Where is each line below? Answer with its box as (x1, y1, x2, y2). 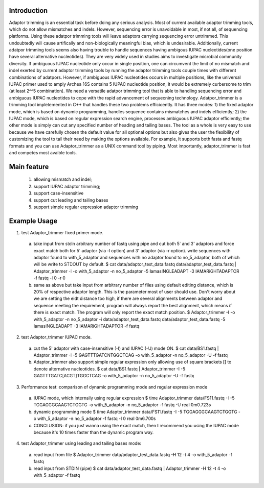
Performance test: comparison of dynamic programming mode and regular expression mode (21, 384, 208, 390)
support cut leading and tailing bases (33, 197, 109, 203)
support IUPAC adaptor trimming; (33, 183, 100, 189)
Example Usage (9, 217, 58, 225)
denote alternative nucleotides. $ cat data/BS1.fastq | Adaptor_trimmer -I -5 (33, 366, 186, 372)
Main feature (9, 162, 49, 171)
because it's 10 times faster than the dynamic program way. (33, 429, 154, 435)
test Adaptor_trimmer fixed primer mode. (21, 229, 104, 235)
